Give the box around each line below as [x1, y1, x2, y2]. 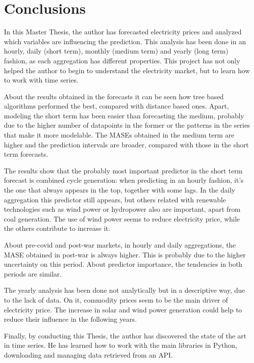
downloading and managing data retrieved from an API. [4, 349, 173, 360]
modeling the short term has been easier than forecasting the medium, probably [4, 110, 244, 120]
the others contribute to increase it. [4, 223, 110, 233]
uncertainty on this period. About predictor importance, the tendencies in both [4, 259, 243, 269]
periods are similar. [4, 268, 62, 279]
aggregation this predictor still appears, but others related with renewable [4, 194, 226, 204]
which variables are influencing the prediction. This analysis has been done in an [4, 36, 246, 46]
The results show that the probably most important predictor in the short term [4, 165, 243, 175]
